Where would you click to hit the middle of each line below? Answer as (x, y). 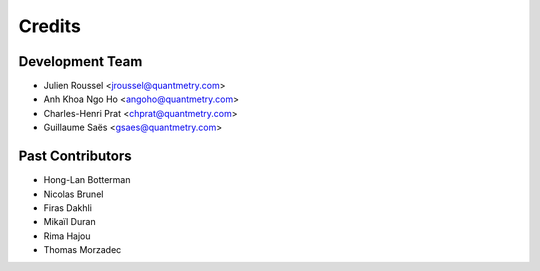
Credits (50, 26)
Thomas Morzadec (82, 250)
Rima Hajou (67, 236)
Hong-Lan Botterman (87, 180)
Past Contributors (75, 156)
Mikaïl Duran (69, 222)
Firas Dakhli (67, 207)
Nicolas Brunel (73, 194)
